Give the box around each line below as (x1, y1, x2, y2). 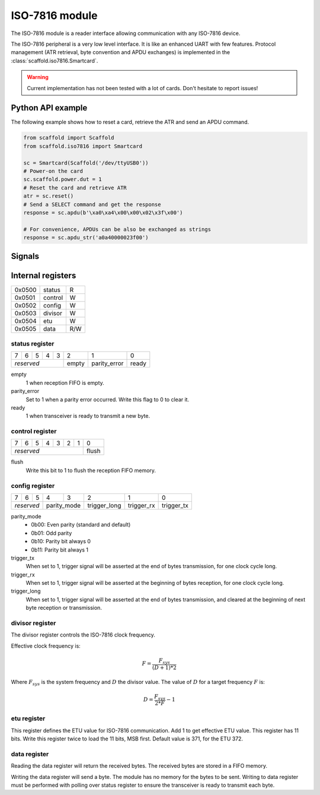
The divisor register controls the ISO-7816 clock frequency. (11, 631, 155, 638)
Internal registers (11, 270, 76, 280)
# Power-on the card (23, 167, 83, 175)
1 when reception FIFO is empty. (25, 379, 105, 386)
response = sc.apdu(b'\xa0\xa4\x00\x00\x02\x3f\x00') (23, 209, 183, 216)
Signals (11, 251, 40, 261)
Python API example (11, 103, 88, 113)
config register (11, 482, 55, 490)
